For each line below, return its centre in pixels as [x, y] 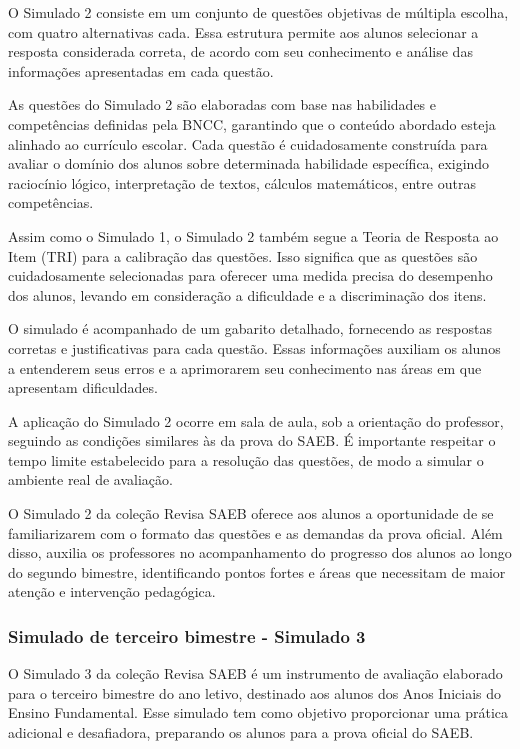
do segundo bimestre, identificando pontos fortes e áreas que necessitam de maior [257, 571]
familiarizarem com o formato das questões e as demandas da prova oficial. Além [255, 532]
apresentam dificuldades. [83, 387]
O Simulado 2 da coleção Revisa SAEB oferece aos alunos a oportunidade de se [251, 513]
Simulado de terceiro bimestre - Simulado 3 [187, 635]
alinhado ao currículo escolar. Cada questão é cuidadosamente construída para [248, 143]
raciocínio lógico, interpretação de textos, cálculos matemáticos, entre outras [242, 182]
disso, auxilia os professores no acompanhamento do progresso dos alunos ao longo [260, 552]
